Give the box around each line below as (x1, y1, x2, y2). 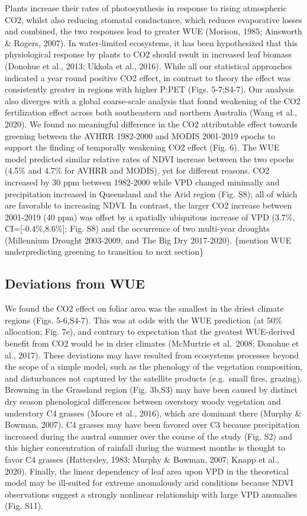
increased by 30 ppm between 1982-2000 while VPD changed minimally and (5, 175, 280, 188)
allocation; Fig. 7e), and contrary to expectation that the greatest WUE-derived (5, 325, 295, 338)
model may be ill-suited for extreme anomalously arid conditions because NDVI (5, 476, 293, 489)
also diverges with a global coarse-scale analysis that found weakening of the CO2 (5, 94, 300, 107)
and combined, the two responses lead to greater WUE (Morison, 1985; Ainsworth (5, 25, 302, 37)
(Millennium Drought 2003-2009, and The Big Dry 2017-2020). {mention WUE (5, 233, 292, 246)
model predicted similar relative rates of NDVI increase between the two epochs (5, 152, 294, 165)
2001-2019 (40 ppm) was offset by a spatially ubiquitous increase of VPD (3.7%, (5, 210, 295, 223)
